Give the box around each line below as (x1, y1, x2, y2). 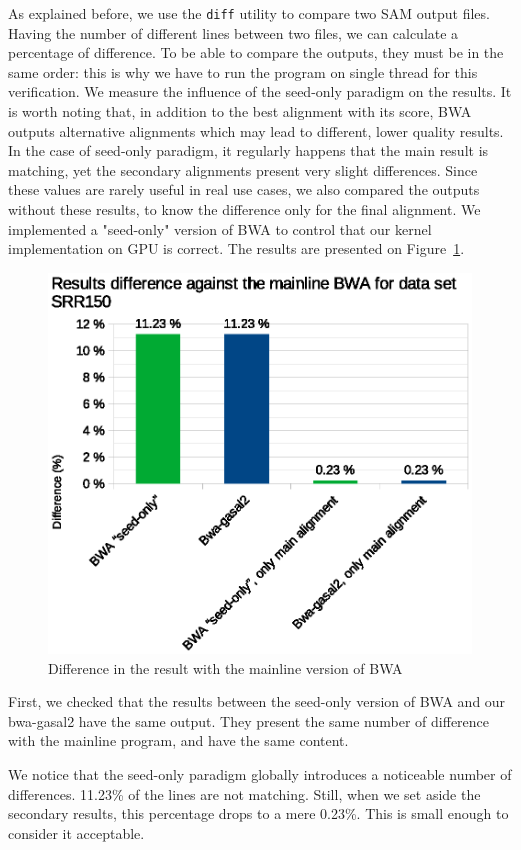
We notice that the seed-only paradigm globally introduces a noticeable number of (8, 764, 512, 785)
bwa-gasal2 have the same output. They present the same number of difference (8, 710, 490, 731)
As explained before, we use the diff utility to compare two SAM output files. (8, 3, 490, 23)
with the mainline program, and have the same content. (8, 730, 349, 751)
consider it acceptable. (8, 822, 145, 843)
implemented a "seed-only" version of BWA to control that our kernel (8, 218, 432, 239)
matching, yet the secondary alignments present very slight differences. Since (8, 159, 478, 180)
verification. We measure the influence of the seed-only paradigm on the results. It (8, 81, 512, 102)
